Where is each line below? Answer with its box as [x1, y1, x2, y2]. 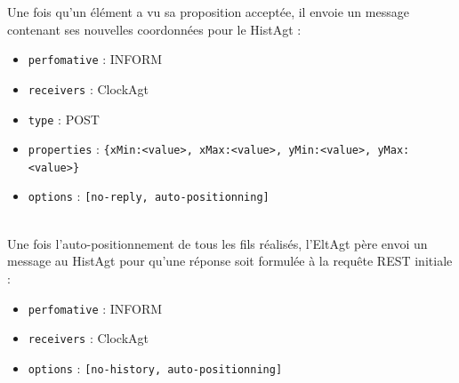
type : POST [28, 109, 100, 128]
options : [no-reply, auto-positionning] [28, 187, 270, 205]
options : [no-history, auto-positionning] [28, 358, 283, 377]
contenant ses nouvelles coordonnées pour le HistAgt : [7, 20, 302, 38]
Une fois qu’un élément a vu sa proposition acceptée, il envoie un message [7, 3, 409, 20]
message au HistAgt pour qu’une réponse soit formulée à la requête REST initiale [7, 251, 453, 270]
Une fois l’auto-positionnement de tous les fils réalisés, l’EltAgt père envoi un [7, 234, 428, 252]
